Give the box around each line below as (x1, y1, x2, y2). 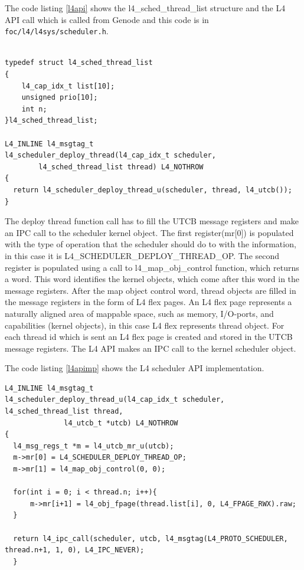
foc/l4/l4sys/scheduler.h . (5, 25, 109, 37)
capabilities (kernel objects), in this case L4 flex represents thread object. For (5, 319, 285, 331)
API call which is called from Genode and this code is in (5, 13, 209, 25)
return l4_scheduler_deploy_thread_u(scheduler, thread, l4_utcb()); (13, 185, 292, 194)
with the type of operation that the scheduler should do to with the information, (5, 238, 296, 250)
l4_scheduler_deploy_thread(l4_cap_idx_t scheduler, (5, 151, 216, 160)
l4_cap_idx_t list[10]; (21, 81, 115, 90)
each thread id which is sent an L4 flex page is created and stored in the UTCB (5, 330, 293, 343)
